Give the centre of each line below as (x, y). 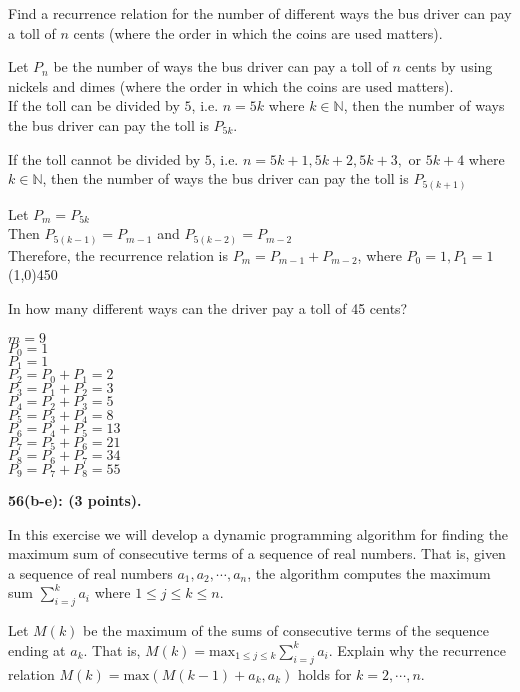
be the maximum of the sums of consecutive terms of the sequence (286, 630)
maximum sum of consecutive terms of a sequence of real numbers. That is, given (257, 553)
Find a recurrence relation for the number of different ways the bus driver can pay (260, 13)
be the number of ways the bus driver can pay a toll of (220, 66)
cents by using (449, 66)
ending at (37, 649)
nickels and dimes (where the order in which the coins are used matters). (231, 85)
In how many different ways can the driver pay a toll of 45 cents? (208, 307)
